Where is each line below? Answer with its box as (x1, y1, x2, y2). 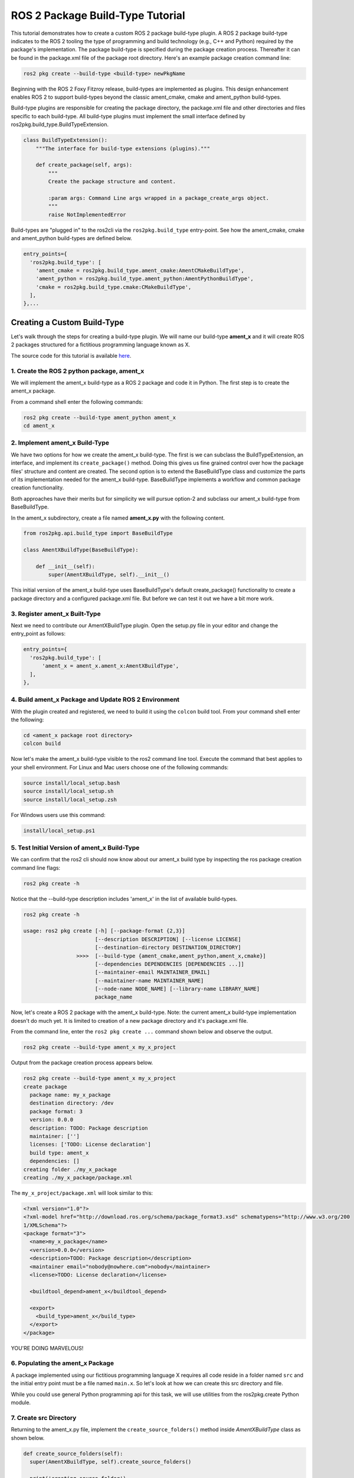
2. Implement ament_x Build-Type (11, 439, 109, 447)
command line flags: (11, 864, 61, 871)
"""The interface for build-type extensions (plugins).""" (35, 145, 211, 152)
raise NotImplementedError (48, 211, 126, 218)
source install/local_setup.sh (23, 788, 114, 795)
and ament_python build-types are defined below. (11, 235, 132, 242)
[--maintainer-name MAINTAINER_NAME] (94, 977, 204, 984)
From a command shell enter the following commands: (11, 398, 143, 405)
